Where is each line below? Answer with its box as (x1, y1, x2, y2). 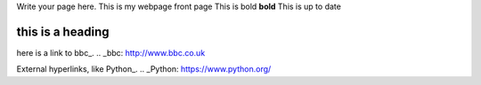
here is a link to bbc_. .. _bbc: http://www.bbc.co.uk (16, 47, 206, 58)
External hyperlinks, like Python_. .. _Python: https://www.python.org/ (16, 64, 272, 74)
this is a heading (16, 24, 110, 39)
